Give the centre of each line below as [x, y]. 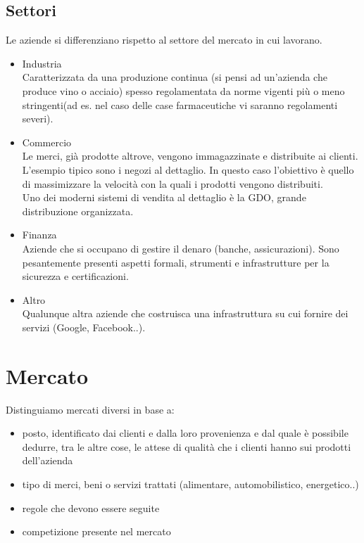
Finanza [39, 235]
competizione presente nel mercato [96, 531]
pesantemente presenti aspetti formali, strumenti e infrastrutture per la [176, 262]
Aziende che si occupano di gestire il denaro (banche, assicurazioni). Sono [181, 248]
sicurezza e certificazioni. [75, 276]
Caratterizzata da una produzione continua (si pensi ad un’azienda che [175, 77]
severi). [38, 119]
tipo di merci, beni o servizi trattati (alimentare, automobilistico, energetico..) [190, 484]
